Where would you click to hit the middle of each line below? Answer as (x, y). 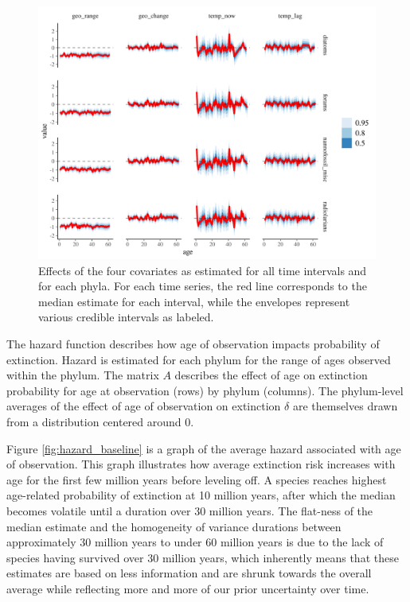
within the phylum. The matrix (83, 375)
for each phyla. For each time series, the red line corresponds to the (203, 286)
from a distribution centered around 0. (100, 421)
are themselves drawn (345, 406)
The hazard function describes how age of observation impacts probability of (193, 343)
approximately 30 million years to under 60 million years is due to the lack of (195, 542)
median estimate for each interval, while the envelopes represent (194, 301)
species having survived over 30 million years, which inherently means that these (203, 557)
